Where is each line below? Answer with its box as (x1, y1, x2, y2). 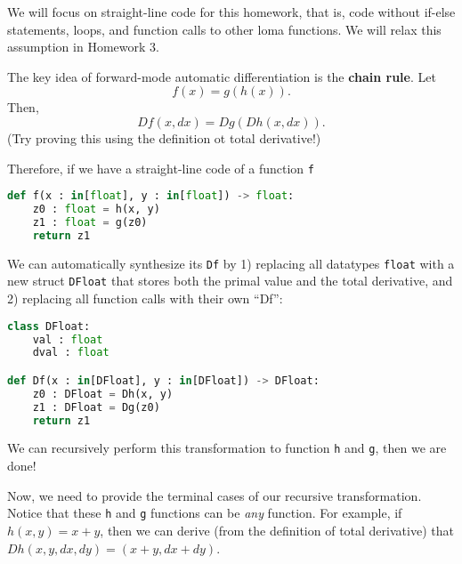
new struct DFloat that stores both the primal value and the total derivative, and (7, 271, 453, 290)
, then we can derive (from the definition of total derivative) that (100, 520, 454, 539)
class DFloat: (7, 319, 91, 333)
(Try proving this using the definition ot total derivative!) (7, 128, 321, 147)
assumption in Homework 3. (7, 37, 159, 56)
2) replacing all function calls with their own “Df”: (7, 289, 283, 308)
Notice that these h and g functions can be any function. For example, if (7, 504, 402, 522)
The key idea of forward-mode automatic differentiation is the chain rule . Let (7, 67, 436, 85)
